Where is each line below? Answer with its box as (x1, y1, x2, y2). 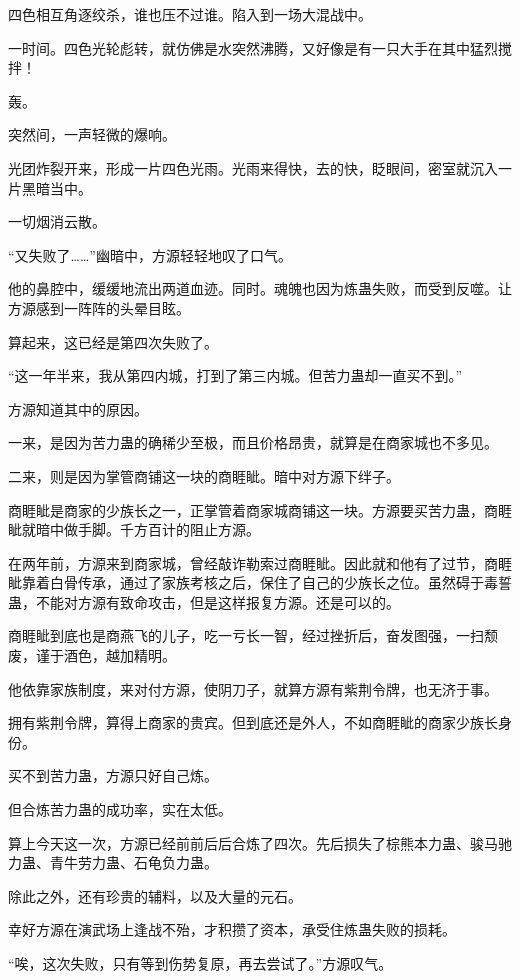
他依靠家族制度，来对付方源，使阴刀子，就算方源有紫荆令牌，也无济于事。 (8, 678, 498, 699)
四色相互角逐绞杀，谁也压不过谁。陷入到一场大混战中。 (8, 4, 372, 24)
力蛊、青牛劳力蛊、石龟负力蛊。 (8, 852, 218, 873)
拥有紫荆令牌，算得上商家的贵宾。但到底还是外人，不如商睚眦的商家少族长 (8, 712, 498, 733)
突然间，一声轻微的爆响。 (8, 124, 176, 145)
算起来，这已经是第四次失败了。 (8, 331, 218, 352)
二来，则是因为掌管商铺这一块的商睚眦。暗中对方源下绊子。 (8, 465, 400, 486)
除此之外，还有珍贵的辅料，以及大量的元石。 (8, 885, 302, 906)
